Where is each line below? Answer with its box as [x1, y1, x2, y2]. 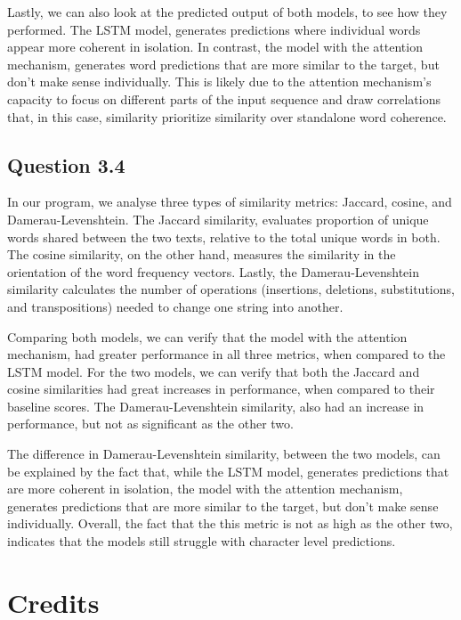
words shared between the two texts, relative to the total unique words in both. [7, 227, 441, 246]
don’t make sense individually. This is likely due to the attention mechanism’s [7, 72, 432, 91]
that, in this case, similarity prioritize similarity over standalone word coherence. [7, 107, 447, 126]
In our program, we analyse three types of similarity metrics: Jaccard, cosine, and [7, 192, 452, 211]
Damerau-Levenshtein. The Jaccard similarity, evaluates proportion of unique [7, 209, 429, 228]
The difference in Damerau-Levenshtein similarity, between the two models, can [7, 445, 441, 463]
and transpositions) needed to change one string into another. [7, 297, 344, 315]
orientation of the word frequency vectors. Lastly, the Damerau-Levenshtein [7, 262, 420, 281]
